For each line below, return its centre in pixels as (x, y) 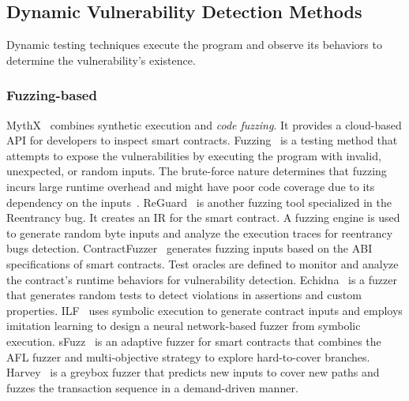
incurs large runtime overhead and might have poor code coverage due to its (191, 186)
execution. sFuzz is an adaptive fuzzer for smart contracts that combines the (194, 341)
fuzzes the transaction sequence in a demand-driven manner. (152, 387)
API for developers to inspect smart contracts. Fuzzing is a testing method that (202, 140)
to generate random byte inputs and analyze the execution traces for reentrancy (200, 232)
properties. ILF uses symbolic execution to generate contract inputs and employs (204, 310)
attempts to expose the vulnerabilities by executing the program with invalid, (194, 155)
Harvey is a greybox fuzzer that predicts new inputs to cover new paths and (193, 372)
